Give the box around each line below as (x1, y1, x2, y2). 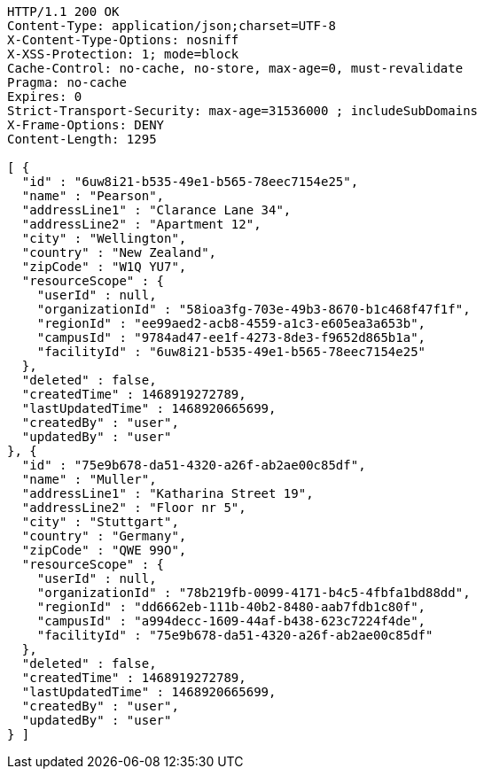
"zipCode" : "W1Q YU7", (21, 260, 187, 274)
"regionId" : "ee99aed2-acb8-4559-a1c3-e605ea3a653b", (36, 316, 426, 330)
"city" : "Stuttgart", (21, 515, 179, 529)
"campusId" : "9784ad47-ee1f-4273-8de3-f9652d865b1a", (36, 330, 426, 345)
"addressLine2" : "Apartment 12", (21, 217, 262, 231)
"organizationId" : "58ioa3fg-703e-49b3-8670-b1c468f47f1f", (36, 302, 471, 316)
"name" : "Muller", (21, 472, 157, 486)
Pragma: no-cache (7, 75, 127, 89)
